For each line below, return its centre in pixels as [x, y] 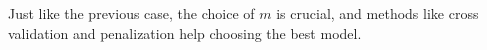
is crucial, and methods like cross [377, 13]
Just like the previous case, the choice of [131, 13]
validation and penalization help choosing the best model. [185, 32]
